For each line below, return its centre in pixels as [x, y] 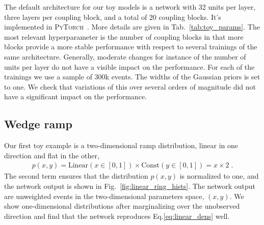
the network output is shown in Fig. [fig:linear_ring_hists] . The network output [130, 186]
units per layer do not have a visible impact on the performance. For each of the [129, 66]
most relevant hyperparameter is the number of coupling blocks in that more [124, 36]
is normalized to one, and [219, 176]
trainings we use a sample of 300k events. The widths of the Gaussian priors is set [132, 77]
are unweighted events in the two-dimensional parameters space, [104, 196]
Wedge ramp [38, 124]
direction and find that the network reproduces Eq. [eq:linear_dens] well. [117, 216]
